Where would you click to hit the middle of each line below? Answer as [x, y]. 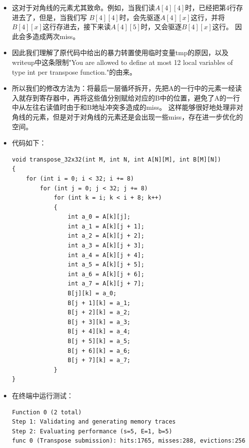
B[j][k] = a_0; [92, 294]
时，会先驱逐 [140, 17]
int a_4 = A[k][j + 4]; [106, 255]
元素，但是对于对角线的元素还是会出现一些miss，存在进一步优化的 [138, 116]
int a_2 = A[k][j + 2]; [106, 236]
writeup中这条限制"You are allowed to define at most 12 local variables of [122, 62]
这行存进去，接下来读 [77, 27]
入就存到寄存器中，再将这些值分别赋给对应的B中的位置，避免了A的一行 [126, 97]
